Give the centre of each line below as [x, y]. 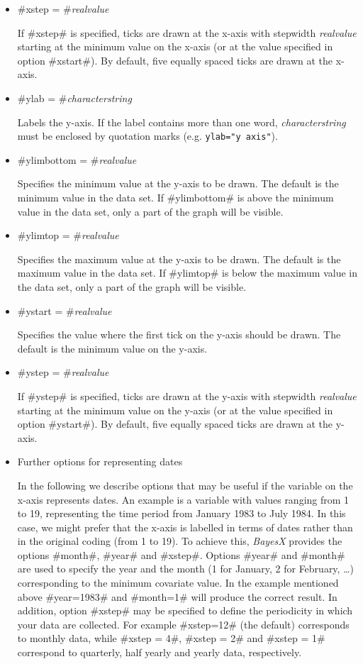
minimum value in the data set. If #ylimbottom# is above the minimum [175, 197]
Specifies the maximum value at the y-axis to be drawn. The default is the [179, 259]
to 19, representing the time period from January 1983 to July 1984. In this [181, 513]
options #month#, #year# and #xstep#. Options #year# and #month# [181, 554]
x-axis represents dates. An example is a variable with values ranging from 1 [183, 499]
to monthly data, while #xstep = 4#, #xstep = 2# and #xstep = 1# [171, 638]
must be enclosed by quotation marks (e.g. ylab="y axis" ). [147, 136]
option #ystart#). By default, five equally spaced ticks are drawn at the [175, 424]
